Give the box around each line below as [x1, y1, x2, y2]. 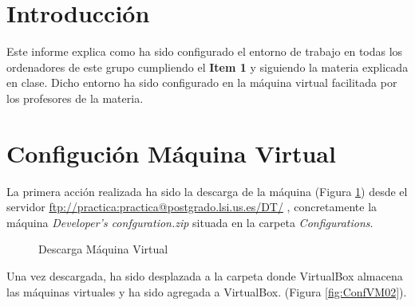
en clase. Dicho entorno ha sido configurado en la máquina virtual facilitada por [6, 74, 397, 91]
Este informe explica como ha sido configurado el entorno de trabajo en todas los [6, 43, 403, 60]
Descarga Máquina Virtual [38, 241, 168, 257]
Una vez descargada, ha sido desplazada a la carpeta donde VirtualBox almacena [6, 268, 403, 284]
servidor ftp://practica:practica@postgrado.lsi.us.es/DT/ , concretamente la [6, 198, 377, 215]
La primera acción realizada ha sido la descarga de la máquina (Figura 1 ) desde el [6, 182, 408, 199]
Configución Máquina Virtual [6, 136, 336, 169]
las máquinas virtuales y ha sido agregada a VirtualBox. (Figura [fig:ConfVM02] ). [6, 283, 407, 300]
